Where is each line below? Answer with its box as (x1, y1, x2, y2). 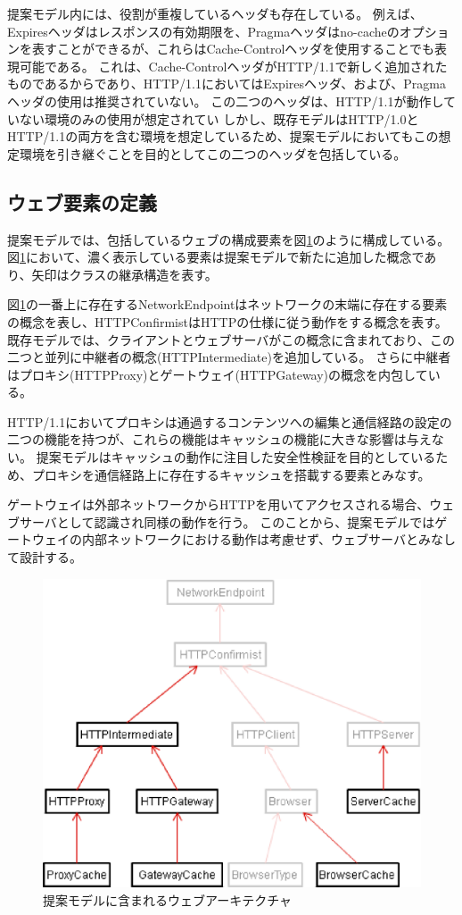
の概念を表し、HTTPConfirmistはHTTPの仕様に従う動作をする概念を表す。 (7, 312, 448, 331)
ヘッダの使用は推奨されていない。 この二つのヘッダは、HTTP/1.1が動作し (7, 91, 443, 110)
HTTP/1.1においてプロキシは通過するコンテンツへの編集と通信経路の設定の (7, 412, 452, 431)
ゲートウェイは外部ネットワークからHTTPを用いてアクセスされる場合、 (7, 495, 430, 514)
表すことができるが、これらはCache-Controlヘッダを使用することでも (31, 39, 434, 58)
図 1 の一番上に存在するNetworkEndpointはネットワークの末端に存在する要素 (7, 295, 448, 314)
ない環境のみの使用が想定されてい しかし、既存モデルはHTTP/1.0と (19, 109, 419, 128)
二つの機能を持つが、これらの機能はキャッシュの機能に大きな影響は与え (7, 430, 432, 449)
